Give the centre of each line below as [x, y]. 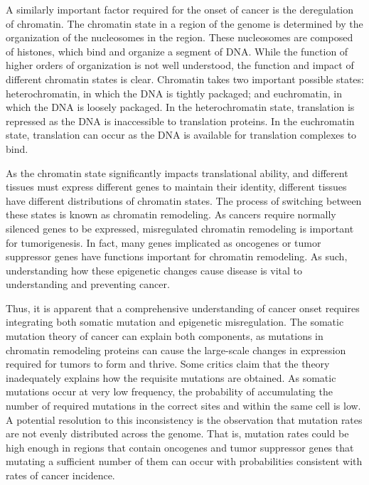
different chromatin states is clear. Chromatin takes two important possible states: [185, 79]
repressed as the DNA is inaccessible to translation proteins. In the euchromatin [180, 121]
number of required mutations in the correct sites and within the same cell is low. [183, 406]
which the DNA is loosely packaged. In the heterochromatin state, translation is [180, 107]
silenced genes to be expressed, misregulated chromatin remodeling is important [180, 228]
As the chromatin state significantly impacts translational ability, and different [177, 172]
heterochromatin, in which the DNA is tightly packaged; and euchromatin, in [174, 93]
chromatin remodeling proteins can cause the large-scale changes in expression [176, 350]
